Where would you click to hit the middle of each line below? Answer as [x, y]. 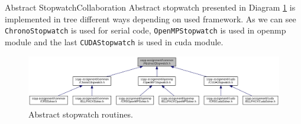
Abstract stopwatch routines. [81, 114]
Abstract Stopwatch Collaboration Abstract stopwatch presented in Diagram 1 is [150, 7]
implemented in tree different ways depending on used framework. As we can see [150, 19]
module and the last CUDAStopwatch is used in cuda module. [114, 41]
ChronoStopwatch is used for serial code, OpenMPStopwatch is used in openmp [145, 30]
